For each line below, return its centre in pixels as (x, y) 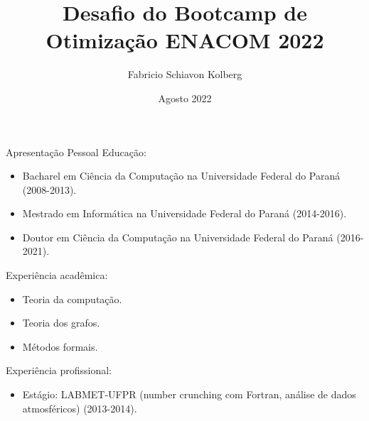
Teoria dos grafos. (61, 323)
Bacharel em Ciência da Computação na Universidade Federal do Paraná (181, 176)
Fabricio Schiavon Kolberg (185, 74)
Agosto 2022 (185, 98)
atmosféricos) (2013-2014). (80, 408)
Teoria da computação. (72, 299)
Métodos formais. (60, 346)
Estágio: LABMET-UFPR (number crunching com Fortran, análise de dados (189, 394)
